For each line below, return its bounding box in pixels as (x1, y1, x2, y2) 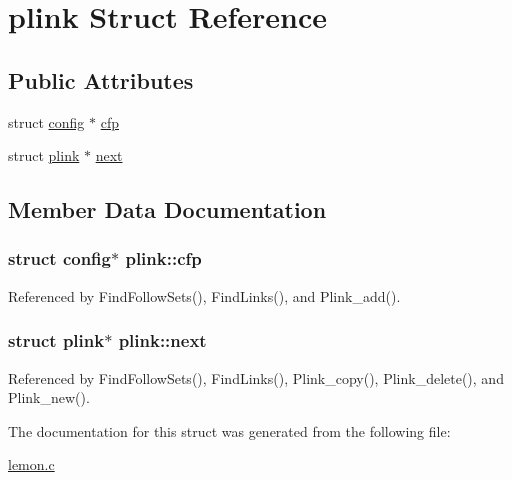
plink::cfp (125, 246, 202, 271)
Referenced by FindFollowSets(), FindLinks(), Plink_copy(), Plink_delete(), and (8, 367, 504, 388)
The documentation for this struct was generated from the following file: (8, 420, 451, 441)
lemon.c (8, 454, 55, 475)
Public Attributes (8, 64, 194, 95)
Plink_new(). (8, 387, 90, 408)
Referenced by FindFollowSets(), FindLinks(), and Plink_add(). (8, 285, 401, 306)
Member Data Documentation (8, 194, 327, 225)
